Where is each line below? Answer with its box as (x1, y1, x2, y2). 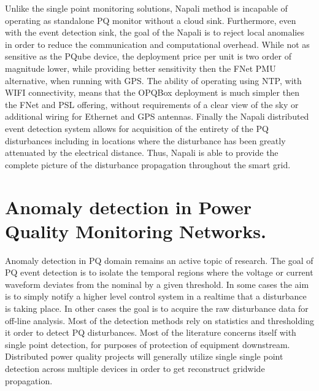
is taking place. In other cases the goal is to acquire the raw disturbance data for (5, 302, 309, 314)
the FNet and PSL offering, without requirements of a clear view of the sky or (5, 98, 299, 110)
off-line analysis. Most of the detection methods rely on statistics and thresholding (5, 314, 314, 327)
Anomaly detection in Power (5, 194, 252, 219)
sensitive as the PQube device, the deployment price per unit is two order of (5, 50, 291, 63)
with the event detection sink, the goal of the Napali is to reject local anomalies (5, 26, 304, 39)
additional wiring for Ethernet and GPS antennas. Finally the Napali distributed (5, 110, 309, 123)
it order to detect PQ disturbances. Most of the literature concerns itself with (5, 326, 296, 339)
